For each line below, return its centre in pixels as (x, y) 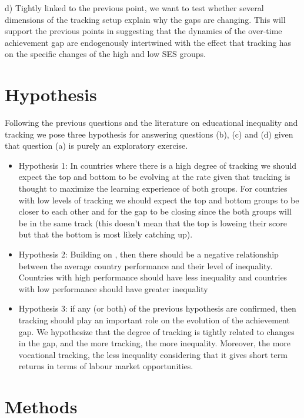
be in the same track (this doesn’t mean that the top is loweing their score (153, 223)
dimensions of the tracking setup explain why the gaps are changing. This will (145, 19)
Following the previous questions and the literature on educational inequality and (151, 123)
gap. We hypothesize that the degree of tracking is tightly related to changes (156, 331)
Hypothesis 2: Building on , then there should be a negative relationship (148, 254)
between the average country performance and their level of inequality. (146, 265)
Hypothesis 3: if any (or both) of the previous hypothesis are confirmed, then (157, 308)
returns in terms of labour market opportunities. (106, 366)
